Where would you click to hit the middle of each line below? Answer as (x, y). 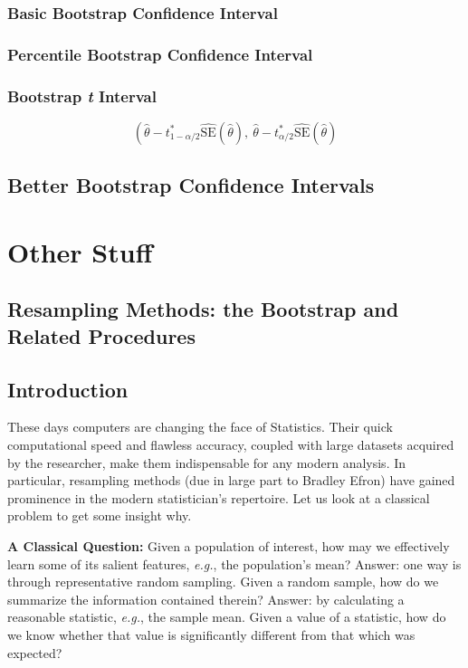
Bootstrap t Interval (82, 95)
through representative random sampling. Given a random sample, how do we (223, 582)
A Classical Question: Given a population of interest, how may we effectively (229, 546)
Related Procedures (101, 335)
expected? (35, 652)
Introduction (68, 389)
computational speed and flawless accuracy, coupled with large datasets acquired (231, 445)
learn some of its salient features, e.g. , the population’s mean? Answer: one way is (234, 563)
